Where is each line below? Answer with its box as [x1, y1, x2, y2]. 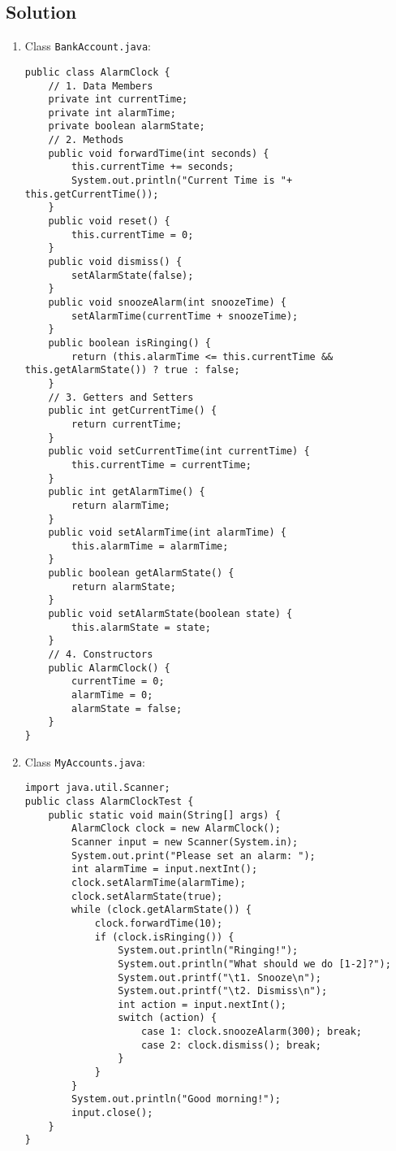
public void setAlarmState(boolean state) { [48, 608, 293, 620]
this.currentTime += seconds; [71, 161, 235, 173]
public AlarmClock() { [48, 662, 170, 674]
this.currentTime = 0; [71, 228, 194, 241]
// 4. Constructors [48, 649, 153, 661]
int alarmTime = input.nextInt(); [71, 863, 258, 875]
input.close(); [71, 1107, 153, 1119]
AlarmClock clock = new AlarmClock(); [71, 823, 281, 835]
